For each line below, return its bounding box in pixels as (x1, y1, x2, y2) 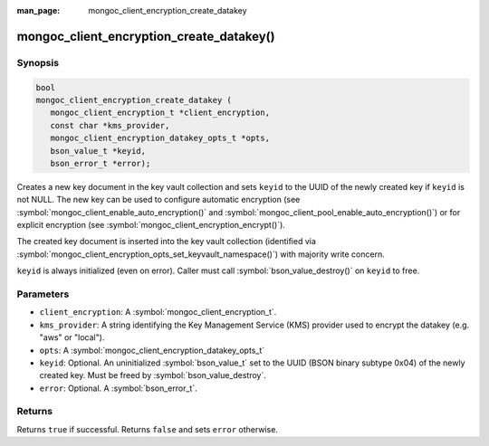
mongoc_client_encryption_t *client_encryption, (50, 108, 271, 118)
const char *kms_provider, (50, 120, 170, 130)
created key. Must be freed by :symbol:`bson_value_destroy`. (39, 370, 266, 381)
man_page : (16, 5, 61, 15)
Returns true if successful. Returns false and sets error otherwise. (16, 423, 278, 434)
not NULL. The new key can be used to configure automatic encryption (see (16, 195, 301, 205)
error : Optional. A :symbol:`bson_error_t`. (39, 383, 198, 394)
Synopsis (16, 56, 59, 69)
